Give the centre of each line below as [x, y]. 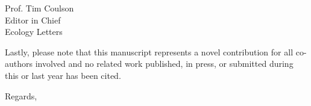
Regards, [21, 95]
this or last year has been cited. [63, 75]
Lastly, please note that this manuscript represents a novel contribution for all [149, 51]
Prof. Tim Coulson [39, 8]
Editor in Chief [33, 20]
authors [19, 64]
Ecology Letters [34, 32]
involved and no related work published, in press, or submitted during [164, 64]
